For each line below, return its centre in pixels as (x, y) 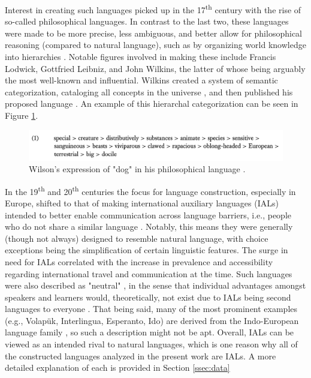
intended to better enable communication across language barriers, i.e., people (148, 214)
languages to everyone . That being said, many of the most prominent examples (151, 309)
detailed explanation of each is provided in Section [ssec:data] (117, 367)
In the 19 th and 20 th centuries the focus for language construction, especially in (150, 190)
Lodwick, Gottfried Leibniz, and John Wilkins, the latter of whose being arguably (155, 68)
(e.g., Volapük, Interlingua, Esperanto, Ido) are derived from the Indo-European (152, 320)
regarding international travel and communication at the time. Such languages (149, 273)
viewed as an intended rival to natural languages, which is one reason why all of (151, 344)
